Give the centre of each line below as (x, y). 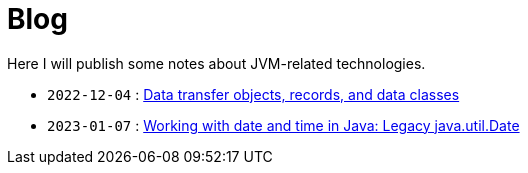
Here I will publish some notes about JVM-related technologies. (216, 63)
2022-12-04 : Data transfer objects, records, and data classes (253, 94)
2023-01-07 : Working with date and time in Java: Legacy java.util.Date (283, 125)
